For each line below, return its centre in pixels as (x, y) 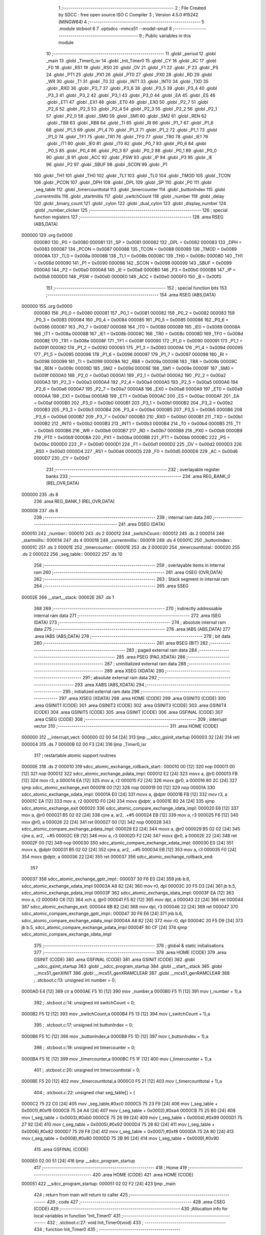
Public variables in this (168, 36)
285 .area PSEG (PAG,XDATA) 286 (151, 657)
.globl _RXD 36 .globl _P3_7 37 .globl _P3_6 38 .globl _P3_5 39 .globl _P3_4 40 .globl (132, 88)
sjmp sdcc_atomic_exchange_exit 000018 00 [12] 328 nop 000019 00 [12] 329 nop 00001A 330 (118, 787)
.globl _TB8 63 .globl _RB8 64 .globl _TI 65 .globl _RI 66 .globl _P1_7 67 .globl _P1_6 (130, 123)
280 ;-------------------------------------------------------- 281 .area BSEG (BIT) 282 (121, 643)
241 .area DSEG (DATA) (142, 524)
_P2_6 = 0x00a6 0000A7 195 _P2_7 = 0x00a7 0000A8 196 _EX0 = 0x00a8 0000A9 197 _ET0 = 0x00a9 (138, 389)
